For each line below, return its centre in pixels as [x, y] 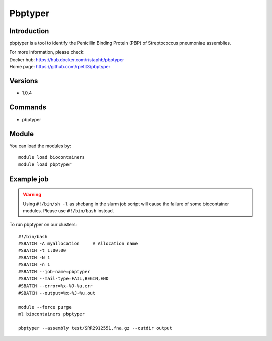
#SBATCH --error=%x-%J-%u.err [56, 286]
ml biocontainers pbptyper [52, 314]
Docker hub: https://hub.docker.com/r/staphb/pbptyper [67, 59]
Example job [29, 179]
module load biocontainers [52, 157]
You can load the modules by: [40, 146]
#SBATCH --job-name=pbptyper [54, 272]
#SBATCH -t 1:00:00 [42, 250]
